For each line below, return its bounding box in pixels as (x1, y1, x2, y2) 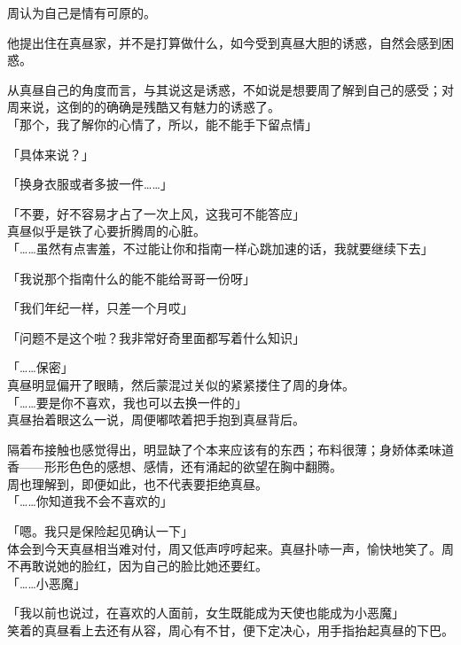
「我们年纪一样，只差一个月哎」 (7, 299, 193, 317)
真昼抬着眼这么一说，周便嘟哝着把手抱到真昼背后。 (7, 410, 305, 429)
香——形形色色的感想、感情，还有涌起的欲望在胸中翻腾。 (7, 457, 342, 476)
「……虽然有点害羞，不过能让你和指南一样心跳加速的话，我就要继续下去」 (7, 238, 434, 257)
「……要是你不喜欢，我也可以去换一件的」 (7, 392, 247, 411)
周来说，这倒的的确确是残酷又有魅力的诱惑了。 (7, 97, 280, 116)
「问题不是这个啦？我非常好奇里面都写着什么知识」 (7, 328, 305, 346)
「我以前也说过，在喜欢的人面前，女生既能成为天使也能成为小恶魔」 (7, 603, 404, 622)
